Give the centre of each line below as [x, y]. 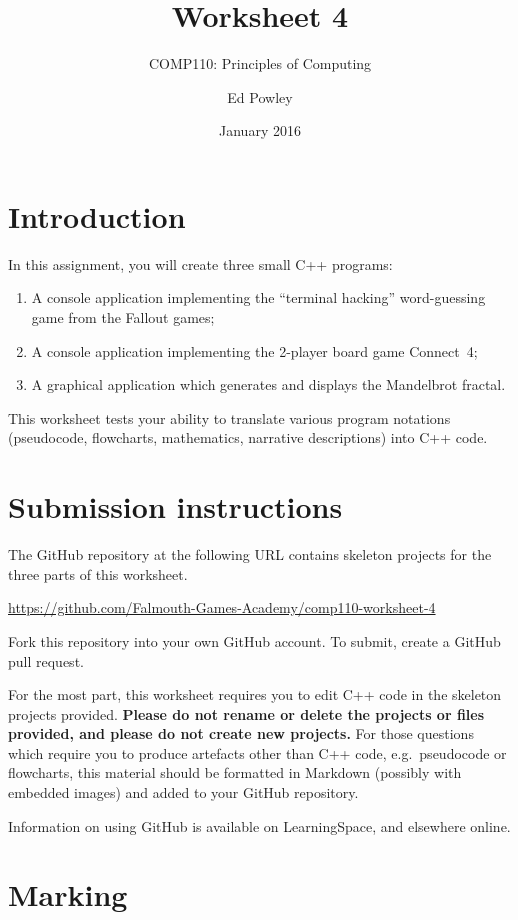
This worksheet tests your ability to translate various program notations [229, 417]
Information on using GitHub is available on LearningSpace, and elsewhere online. [259, 825]
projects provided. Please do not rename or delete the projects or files [246, 713]
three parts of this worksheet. [98, 573]
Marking [68, 894]
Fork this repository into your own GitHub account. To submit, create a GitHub [254, 640]
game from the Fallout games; [123, 317]
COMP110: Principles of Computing [260, 63]
